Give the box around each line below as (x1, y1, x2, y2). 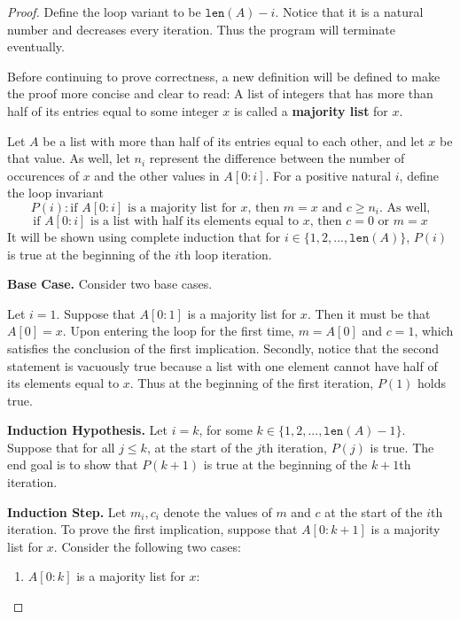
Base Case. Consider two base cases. (7, 275, 213, 293)
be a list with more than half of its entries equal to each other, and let (43, 131, 425, 150)
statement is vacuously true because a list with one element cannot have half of (7, 356, 438, 375)
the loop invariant (7, 183, 104, 202)
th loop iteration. (178, 244, 272, 263)
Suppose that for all (7, 437, 115, 456)
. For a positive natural (265, 166, 392, 184)
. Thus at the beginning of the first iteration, (129, 374, 374, 392)
